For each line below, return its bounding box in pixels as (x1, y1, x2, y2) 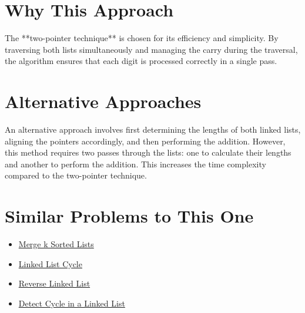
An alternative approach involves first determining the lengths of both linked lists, (5, 123, 301, 136)
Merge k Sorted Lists (18, 238, 94, 250)
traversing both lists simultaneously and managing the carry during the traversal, (5, 43, 298, 55)
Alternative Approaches (5, 89, 202, 113)
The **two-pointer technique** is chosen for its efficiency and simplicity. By (5, 32, 279, 44)
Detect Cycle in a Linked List (18, 297, 125, 309)
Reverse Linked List (18, 277, 91, 290)
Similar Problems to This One (5, 204, 254, 228)
